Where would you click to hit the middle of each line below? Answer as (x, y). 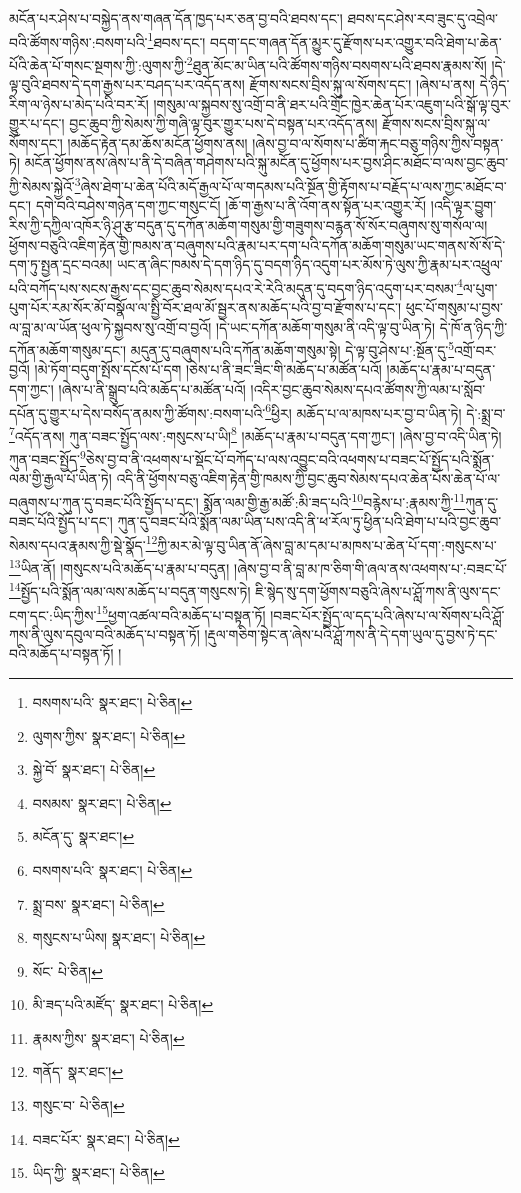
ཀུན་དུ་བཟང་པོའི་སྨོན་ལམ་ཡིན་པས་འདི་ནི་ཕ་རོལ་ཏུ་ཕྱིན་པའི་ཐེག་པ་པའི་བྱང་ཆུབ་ (309, 521)
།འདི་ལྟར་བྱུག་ (463, 205)
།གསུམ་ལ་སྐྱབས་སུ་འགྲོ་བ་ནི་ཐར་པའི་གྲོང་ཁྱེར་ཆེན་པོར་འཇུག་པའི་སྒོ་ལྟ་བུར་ (332, 103)
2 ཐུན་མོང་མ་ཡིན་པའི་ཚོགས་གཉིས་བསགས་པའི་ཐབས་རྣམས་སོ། (336, 63)
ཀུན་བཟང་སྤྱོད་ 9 (47, 457)
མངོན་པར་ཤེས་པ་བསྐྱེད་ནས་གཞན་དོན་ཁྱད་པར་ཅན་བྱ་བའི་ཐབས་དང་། (176, 18)
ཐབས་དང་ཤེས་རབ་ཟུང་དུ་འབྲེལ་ (423, 18)
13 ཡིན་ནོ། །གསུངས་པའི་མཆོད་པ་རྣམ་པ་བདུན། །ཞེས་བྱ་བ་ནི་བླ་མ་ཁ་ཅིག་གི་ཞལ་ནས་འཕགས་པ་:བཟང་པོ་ (258, 566)
